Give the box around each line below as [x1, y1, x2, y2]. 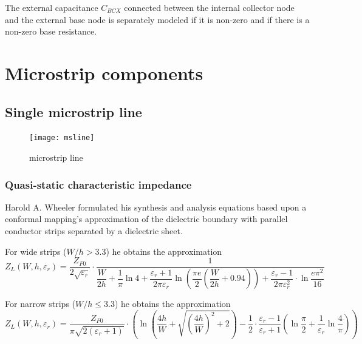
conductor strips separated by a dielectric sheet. [5, 224, 183, 237]
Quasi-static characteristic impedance [5, 177, 192, 192]
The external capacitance [5, 1, 98, 13]
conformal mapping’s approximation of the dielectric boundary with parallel [5, 212, 288, 225]
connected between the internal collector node [124, 1, 295, 13]
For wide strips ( [5, 245, 67, 257]
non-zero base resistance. [5, 25, 97, 38]
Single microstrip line [5, 102, 142, 121]
